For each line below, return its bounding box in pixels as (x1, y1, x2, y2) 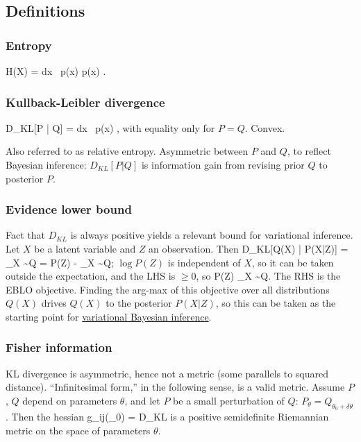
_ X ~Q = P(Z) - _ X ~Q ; (6, 255, 114, 269)
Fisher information (6, 339, 112, 356)
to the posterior (106, 296, 172, 310)
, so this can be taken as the (215, 296, 336, 310)
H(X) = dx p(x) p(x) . (6, 64, 106, 78)
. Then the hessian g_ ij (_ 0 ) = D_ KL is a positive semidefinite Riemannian (6, 409, 329, 424)
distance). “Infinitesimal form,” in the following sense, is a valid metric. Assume (6, 380, 345, 394)
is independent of (167, 255, 241, 269)
